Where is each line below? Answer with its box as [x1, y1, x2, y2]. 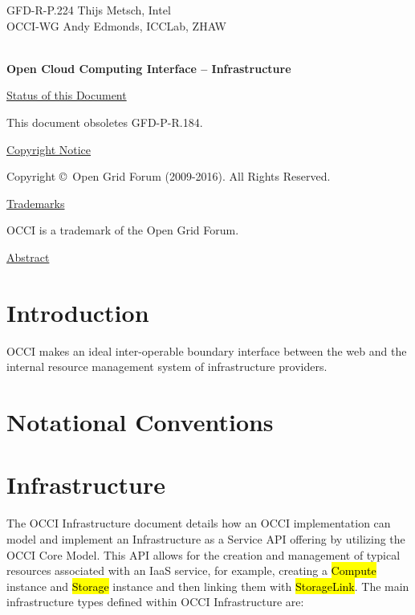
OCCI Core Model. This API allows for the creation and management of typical [6, 546, 401, 563]
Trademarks [6, 194, 65, 211]
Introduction [6, 295, 149, 328]
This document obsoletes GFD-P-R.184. [6, 113, 203, 130]
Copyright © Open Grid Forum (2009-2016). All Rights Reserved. [6, 168, 331, 185]
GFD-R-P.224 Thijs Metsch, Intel [6, 2, 171, 18]
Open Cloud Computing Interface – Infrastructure [6, 59, 291, 76]
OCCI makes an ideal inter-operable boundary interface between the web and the [6, 342, 407, 359]
